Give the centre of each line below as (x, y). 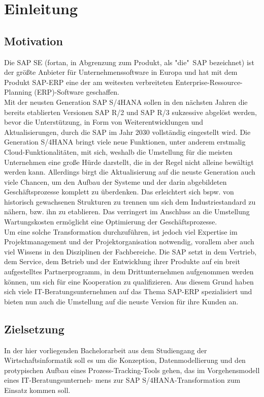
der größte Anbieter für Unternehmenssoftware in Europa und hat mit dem (121, 72)
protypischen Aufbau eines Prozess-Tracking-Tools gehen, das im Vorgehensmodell (132, 370)
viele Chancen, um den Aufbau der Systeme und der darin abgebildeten (115, 181)
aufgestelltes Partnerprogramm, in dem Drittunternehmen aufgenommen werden (129, 272)
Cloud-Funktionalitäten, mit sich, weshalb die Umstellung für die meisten (118, 151)
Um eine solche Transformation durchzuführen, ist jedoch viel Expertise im (121, 231)
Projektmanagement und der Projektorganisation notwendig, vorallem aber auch (129, 242)
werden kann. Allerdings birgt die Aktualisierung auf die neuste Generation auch (130, 172)
